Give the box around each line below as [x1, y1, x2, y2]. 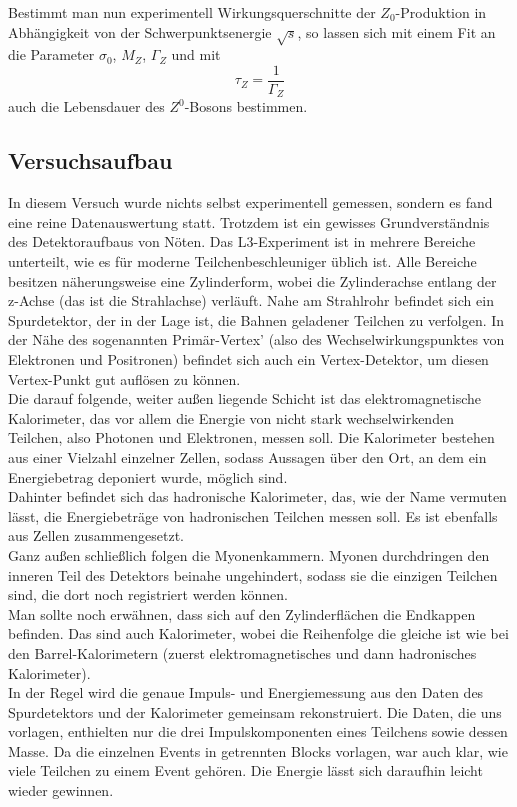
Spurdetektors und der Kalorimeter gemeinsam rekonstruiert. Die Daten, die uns [8, 701, 502, 722]
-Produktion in [395, 2, 487, 22]
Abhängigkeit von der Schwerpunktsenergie [8, 21, 272, 42]
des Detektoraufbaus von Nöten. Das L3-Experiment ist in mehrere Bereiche [8, 231, 476, 252]
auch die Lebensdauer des [8, 96, 165, 117]
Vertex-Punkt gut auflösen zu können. [8, 368, 241, 389]
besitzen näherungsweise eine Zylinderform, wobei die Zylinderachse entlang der [8, 270, 497, 291]
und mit [171, 44, 221, 65]
